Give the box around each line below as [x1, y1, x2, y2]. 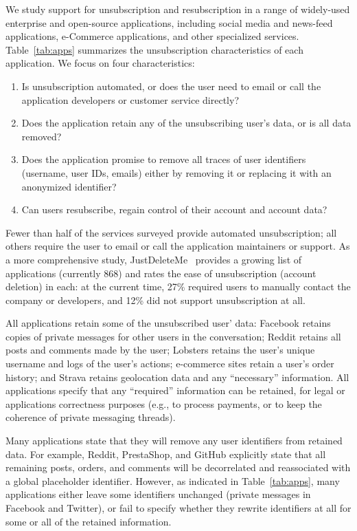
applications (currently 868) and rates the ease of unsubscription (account [5, 265, 316, 280]
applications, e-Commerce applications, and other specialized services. [5, 29, 299, 43]
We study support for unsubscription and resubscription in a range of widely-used [5, 2, 350, 16]
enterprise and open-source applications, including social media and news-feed [5, 15, 333, 30]
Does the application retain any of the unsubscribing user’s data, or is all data [21, 116, 352, 130]
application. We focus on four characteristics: [5, 56, 195, 70]
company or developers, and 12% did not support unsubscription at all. [5, 292, 306, 307]
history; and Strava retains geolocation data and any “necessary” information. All [5, 369, 349, 384]
